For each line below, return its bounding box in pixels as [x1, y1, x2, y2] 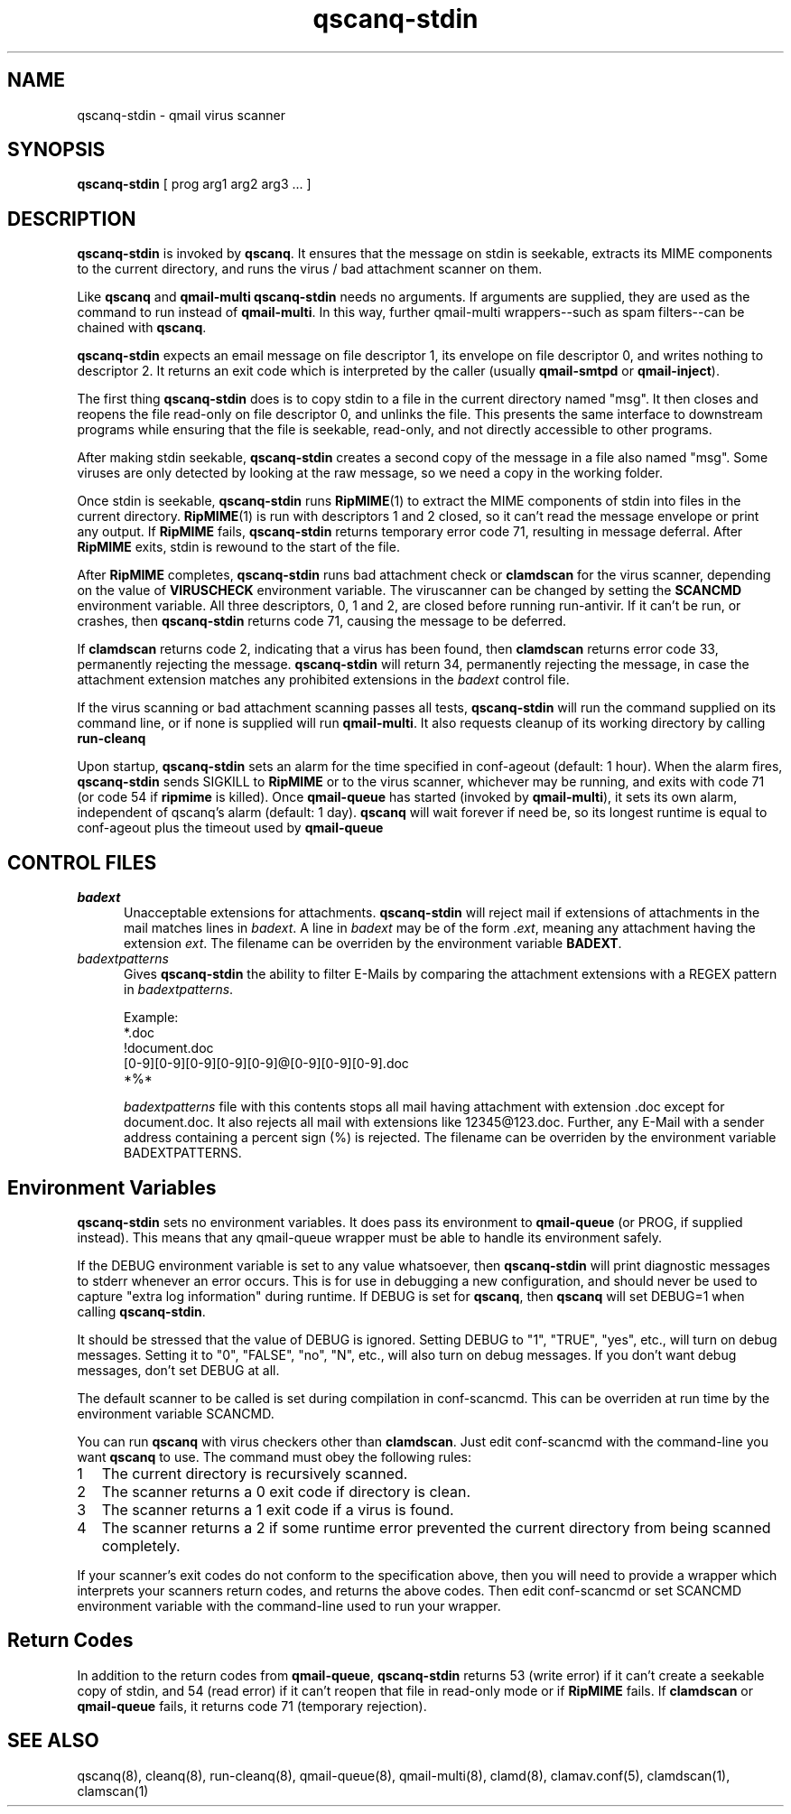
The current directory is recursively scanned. [101, 1464, 408, 1483]
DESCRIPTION [7, 207, 136, 230]
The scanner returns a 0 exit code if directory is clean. [101, 1482, 470, 1501]
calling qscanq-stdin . [77, 1303, 206, 1319]
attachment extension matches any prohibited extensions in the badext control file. [77, 672, 570, 688]
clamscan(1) [77, 1782, 149, 1799]
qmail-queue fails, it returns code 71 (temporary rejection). [77, 1698, 427, 1714]
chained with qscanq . [77, 320, 207, 336]
